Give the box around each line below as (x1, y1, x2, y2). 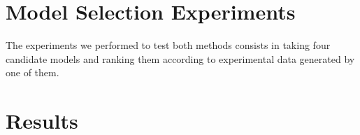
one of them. (6, 65, 59, 80)
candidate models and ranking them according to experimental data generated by (6, 51, 355, 66)
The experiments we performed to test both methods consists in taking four (6, 38, 331, 52)
